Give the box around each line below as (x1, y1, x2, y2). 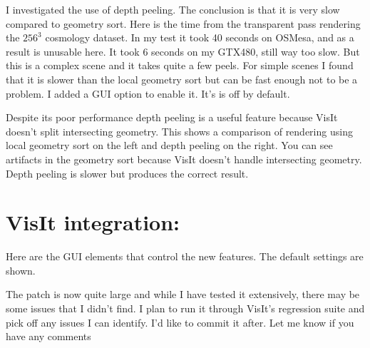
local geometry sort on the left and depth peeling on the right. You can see (6, 138, 333, 153)
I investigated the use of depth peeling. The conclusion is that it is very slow (6, 2, 340, 16)
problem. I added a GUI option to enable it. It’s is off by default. (6, 86, 290, 101)
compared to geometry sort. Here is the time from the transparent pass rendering (6, 16, 361, 31)
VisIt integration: (6, 208, 180, 237)
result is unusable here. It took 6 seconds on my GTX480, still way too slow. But (6, 43, 360, 58)
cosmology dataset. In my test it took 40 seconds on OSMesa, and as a (45, 30, 354, 45)
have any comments (6, 329, 91, 344)
